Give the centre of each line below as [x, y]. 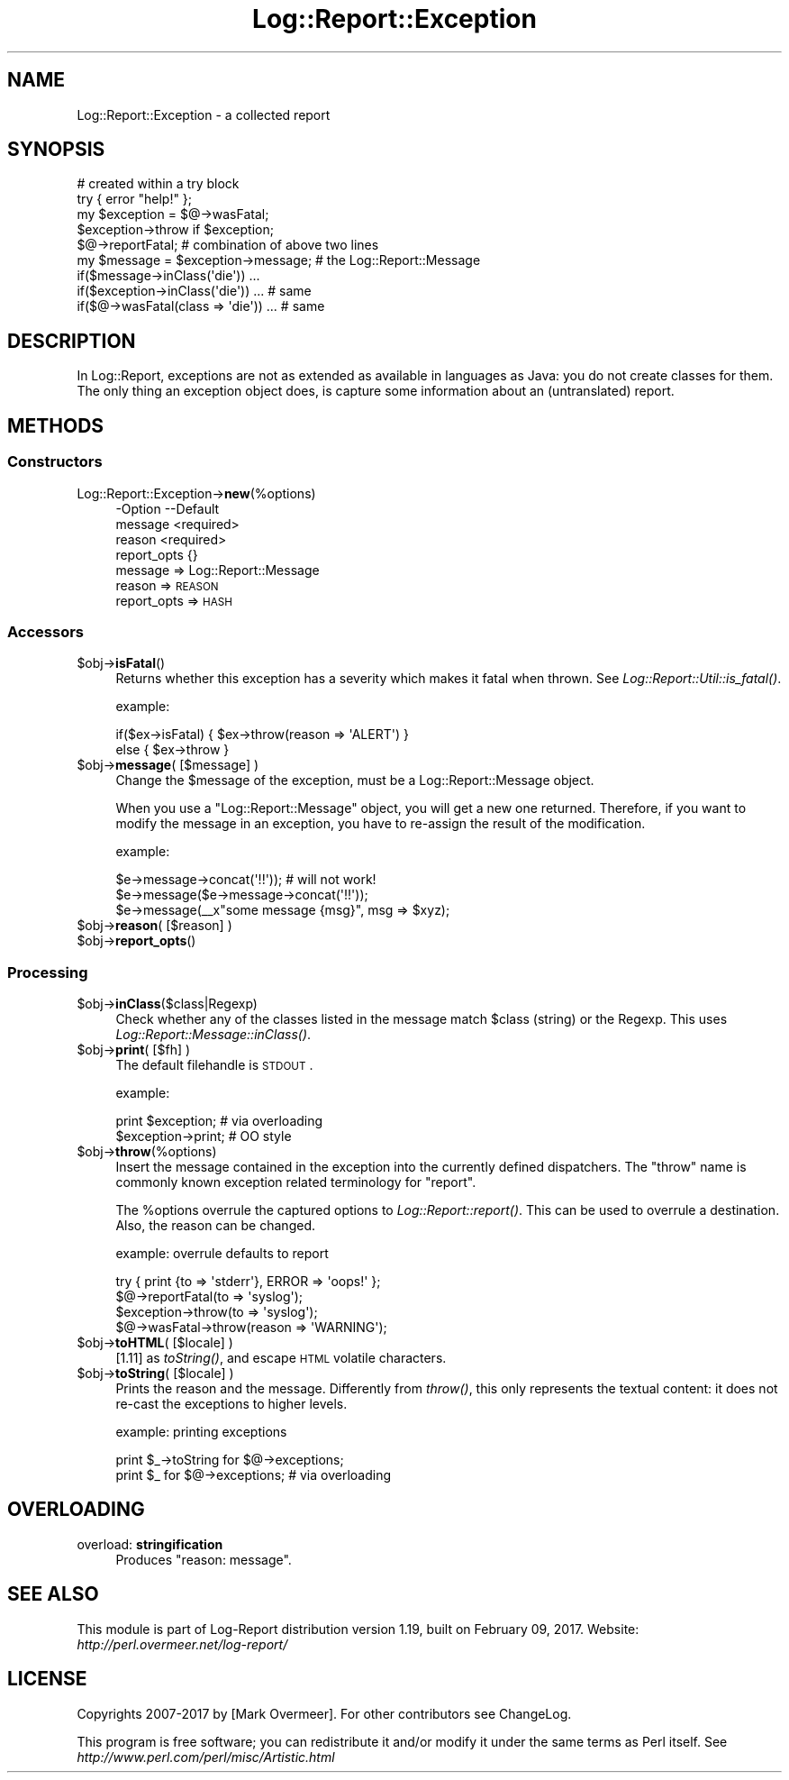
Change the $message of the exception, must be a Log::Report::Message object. [355, 780]
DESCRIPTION [72, 341]
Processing [48, 972]
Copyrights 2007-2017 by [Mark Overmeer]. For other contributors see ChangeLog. [324, 1713]
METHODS [56, 425]
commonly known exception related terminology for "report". [296, 1182]
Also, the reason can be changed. [215, 1225]
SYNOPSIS [56, 150]
